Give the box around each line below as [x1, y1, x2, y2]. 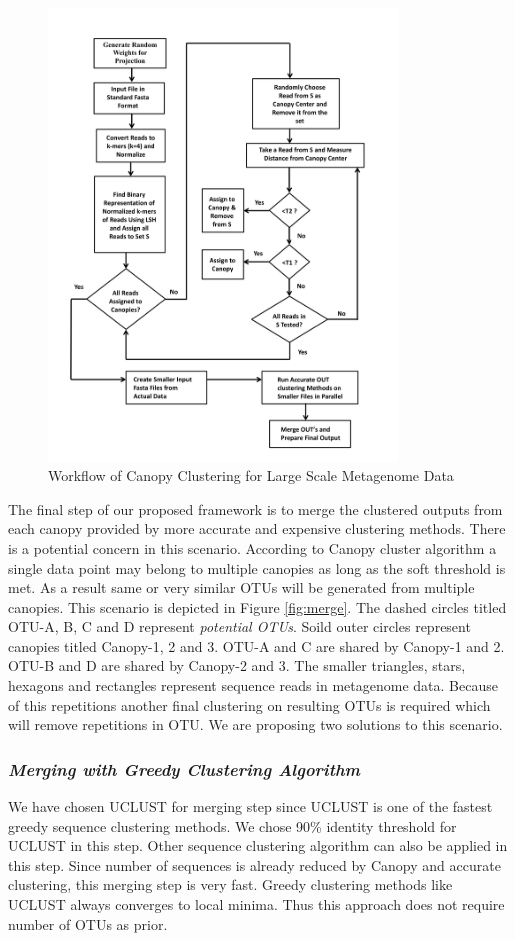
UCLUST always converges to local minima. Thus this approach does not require [8, 894, 505, 915]
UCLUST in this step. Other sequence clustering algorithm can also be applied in [8, 835, 508, 856]
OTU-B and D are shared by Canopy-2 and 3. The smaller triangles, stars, [8, 655, 466, 676]
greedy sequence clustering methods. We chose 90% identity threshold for [8, 815, 457, 836]
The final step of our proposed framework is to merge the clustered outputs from [8, 498, 503, 519]
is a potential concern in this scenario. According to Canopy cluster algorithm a [8, 537, 497, 558]
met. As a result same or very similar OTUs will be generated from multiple [8, 577, 475, 598]
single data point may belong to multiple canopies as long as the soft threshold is [8, 557, 506, 578]
